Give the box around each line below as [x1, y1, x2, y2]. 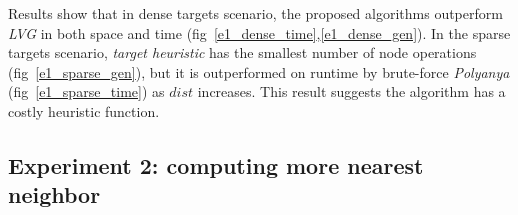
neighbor [8, 179, 101, 210]
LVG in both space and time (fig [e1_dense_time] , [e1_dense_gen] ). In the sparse [8, 22, 511, 43]
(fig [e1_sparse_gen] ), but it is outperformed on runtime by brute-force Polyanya [8, 61, 510, 82]
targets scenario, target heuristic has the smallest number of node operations [8, 42, 477, 63]
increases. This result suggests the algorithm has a [197, 81, 506, 102]
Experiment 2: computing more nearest [8, 149, 424, 180]
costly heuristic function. [8, 100, 160, 121]
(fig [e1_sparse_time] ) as [8, 81, 165, 102]
